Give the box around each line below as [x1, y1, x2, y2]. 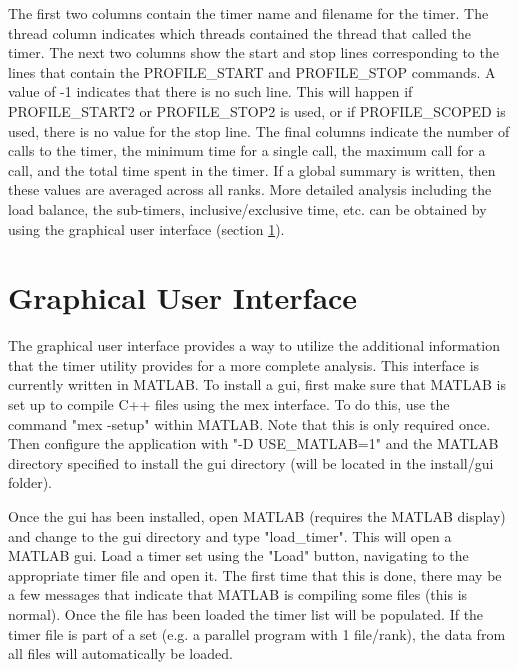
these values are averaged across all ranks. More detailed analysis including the [8, 179, 492, 200]
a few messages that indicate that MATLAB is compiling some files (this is [8, 584, 468, 605]
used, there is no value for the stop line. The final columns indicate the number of [8, 120, 510, 141]
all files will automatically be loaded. [8, 643, 233, 664]
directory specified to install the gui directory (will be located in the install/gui [8, 452, 494, 473]
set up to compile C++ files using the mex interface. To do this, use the [8, 394, 450, 415]
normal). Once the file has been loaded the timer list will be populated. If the [8, 603, 484, 624]
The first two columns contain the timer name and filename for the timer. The [8, 3, 489, 23]
